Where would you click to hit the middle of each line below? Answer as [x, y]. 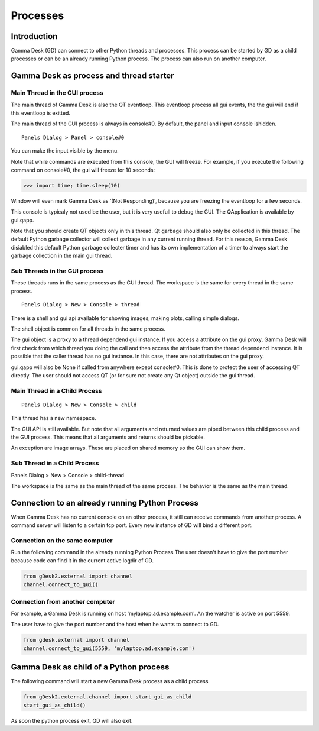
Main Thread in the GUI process [57, 93]
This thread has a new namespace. [54, 418]
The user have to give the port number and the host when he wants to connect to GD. [115, 625]
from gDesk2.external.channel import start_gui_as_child [108, 697]
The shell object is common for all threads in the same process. [88, 329]
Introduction [34, 36]
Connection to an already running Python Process [105, 503]
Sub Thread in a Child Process [55, 463]
